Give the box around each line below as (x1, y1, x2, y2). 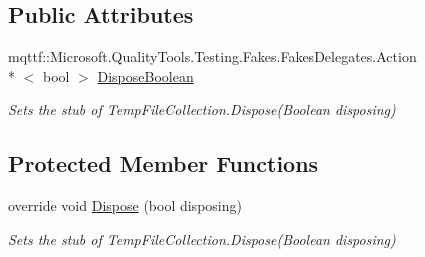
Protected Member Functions (8, 148, 319, 179)
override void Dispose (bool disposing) (8, 195, 242, 216)
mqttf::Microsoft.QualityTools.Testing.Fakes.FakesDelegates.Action (8, 46, 417, 67)
